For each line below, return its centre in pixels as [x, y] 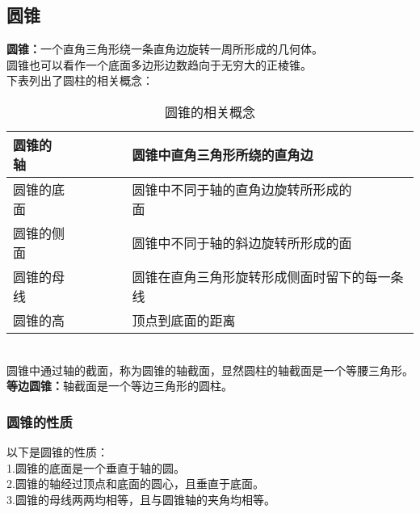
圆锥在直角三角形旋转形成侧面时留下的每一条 [268, 276]
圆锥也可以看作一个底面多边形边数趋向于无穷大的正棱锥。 [159, 64]
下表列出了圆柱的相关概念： [80, 80]
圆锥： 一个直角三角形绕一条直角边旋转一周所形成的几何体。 [165, 49]
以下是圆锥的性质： [57, 451]
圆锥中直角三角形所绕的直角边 [223, 154]
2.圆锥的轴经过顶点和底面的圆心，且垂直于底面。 [135, 484]
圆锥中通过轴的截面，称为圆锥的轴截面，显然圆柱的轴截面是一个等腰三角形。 [210, 370]
